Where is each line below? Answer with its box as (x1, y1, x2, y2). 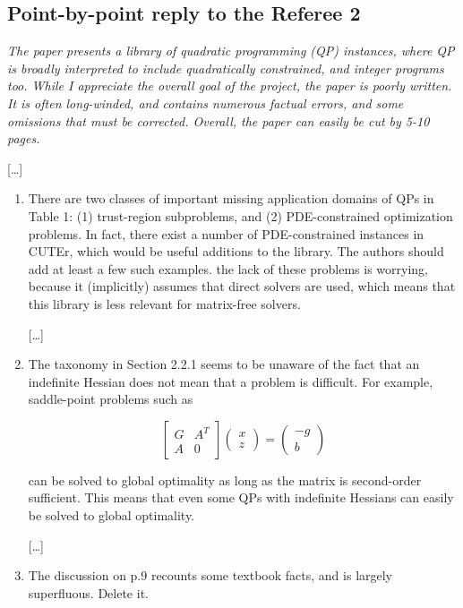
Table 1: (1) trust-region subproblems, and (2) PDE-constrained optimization (28, 206, 453, 225)
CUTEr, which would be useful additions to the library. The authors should (28, 242, 444, 261)
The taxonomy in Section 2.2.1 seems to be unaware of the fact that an (28, 355, 420, 373)
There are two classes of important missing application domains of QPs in (28, 189, 434, 208)
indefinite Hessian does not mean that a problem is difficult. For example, (28, 372, 433, 390)
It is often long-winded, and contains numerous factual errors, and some (7, 93, 404, 112)
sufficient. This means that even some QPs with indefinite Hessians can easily (28, 488, 454, 507)
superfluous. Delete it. (28, 583, 149, 602)
